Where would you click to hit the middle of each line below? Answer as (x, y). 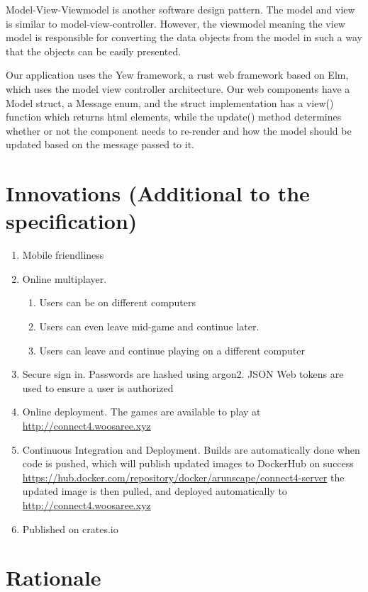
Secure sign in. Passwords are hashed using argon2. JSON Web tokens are (183, 374)
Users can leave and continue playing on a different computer (172, 350)
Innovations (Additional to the (158, 193)
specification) (72, 221)
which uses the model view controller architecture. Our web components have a (178, 88)
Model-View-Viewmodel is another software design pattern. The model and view (180, 9)
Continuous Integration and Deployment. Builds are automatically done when (191, 449)
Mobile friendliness (63, 255)
